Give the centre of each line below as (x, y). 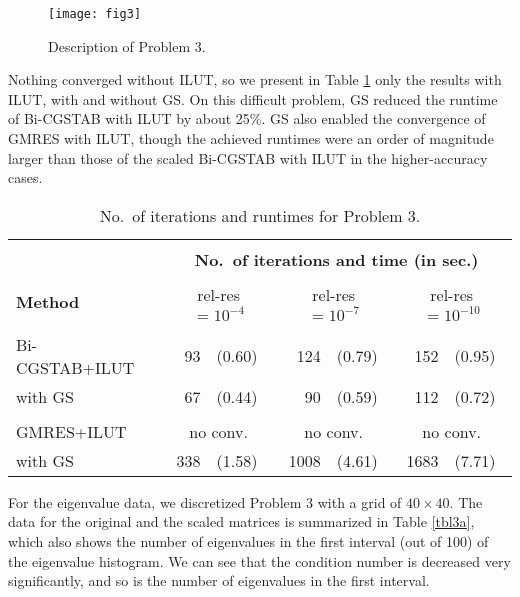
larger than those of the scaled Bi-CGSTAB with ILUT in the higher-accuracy (248, 157)
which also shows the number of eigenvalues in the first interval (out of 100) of (248, 541)
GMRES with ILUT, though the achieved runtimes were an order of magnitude (251, 138)
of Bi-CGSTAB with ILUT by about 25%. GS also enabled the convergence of (247, 118)
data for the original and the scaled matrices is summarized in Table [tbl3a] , (241, 521)
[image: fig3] (95, 14)
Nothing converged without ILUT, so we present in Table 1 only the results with (255, 79)
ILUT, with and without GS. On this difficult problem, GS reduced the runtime (253, 98)
